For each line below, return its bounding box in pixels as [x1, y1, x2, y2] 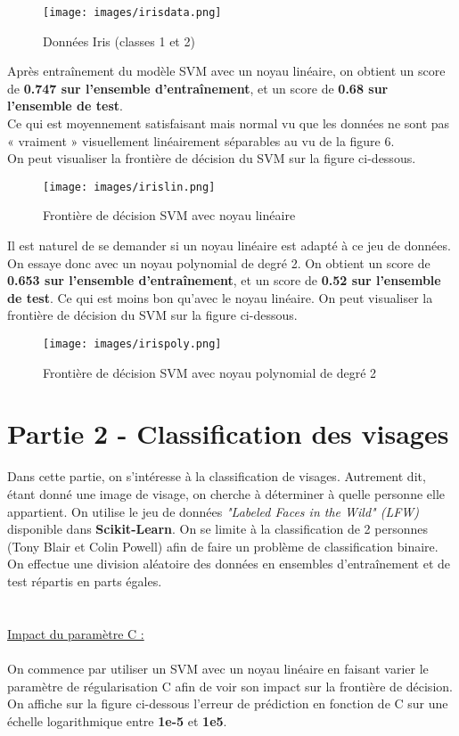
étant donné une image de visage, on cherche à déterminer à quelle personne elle [7, 485, 446, 503]
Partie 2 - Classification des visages [7, 415, 449, 452]
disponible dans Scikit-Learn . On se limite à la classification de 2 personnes [7, 519, 428, 538]
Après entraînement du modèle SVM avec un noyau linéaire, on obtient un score [7, 61, 446, 80]
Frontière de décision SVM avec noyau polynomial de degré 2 [43, 363, 377, 381]
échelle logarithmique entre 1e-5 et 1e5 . [7, 711, 227, 730]
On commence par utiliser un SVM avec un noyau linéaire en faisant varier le [7, 658, 429, 677]
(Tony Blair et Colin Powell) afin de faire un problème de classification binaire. [7, 536, 439, 555]
